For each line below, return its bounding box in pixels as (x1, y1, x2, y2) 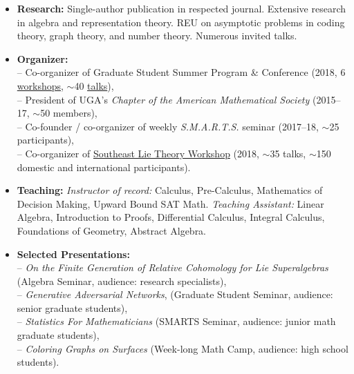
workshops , (17, 78, 64, 92)
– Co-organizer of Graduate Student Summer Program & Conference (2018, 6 (17, 65, 346, 79)
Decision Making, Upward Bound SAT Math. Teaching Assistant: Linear (17, 196, 324, 210)
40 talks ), (74, 78, 114, 92)
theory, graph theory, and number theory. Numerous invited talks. (17, 28, 297, 43)
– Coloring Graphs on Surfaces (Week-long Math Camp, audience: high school (17, 341, 348, 355)
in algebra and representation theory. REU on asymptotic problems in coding (17, 14, 345, 29)
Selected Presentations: (17, 246, 130, 261)
